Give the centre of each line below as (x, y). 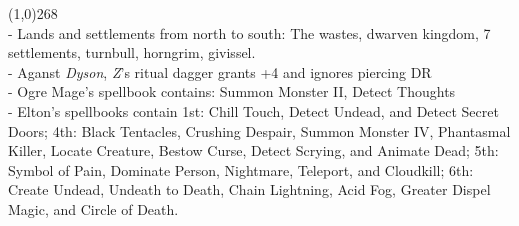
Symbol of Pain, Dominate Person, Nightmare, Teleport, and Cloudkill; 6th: (241, 169)
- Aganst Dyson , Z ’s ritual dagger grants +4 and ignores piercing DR (220, 71)
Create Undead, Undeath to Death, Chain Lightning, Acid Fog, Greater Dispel (249, 189)
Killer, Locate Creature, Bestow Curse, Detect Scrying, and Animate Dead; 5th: (253, 150)
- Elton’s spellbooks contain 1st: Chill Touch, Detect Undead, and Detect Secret (253, 110)
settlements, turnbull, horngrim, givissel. (132, 52)
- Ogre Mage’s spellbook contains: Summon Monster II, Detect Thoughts (232, 91)
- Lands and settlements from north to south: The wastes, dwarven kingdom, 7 (249, 32)
